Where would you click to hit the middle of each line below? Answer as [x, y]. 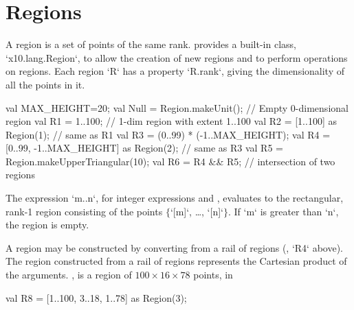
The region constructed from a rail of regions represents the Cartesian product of [176, 261]
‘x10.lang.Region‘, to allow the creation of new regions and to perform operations [177, 57]
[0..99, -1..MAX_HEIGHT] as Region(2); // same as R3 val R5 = [144, 148]
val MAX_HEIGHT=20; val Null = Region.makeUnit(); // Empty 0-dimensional [177, 107]
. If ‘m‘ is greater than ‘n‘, [283, 211]
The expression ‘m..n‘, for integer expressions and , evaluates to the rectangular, [175, 198]
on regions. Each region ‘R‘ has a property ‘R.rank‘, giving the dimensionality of [175, 71]
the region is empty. [47, 225]
